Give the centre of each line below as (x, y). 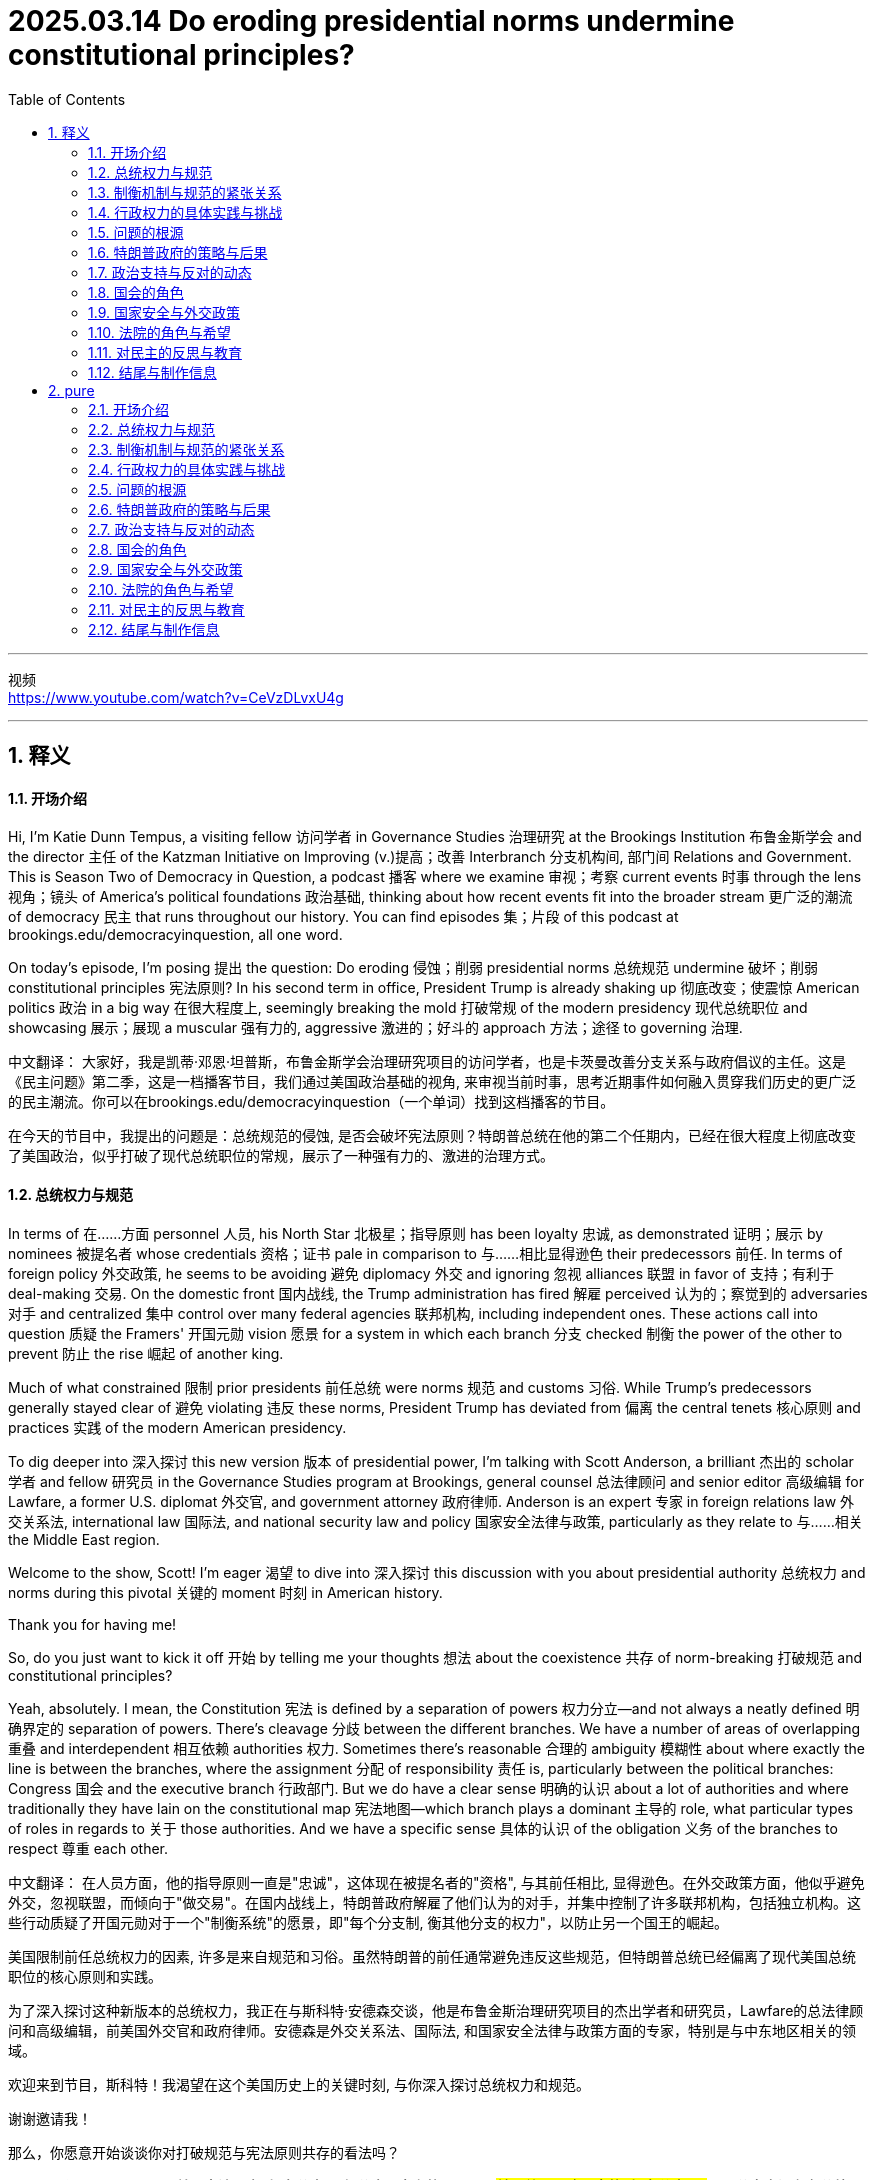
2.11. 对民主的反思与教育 (166, 609)
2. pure (71, 390)
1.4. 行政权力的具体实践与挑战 (185, 212)
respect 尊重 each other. (88, 1848)
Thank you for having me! (92, 1624)
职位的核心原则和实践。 (85, 1976)
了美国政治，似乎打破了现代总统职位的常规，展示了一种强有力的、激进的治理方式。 (281, 1156)
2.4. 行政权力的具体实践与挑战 (187, 469)
